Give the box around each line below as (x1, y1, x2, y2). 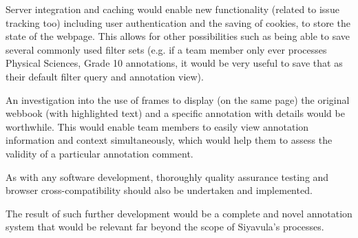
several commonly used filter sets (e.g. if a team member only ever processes (6, 42, 327, 56)
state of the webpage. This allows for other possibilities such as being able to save (6, 29, 350, 43)
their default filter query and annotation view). (6, 69, 204, 83)
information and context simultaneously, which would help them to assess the (6, 133, 333, 147)
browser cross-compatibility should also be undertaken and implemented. (6, 183, 313, 197)
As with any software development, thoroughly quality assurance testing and (6, 169, 329, 184)
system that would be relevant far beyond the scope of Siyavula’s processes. (6, 219, 324, 234)
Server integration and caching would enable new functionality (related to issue (6, 2, 339, 16)
